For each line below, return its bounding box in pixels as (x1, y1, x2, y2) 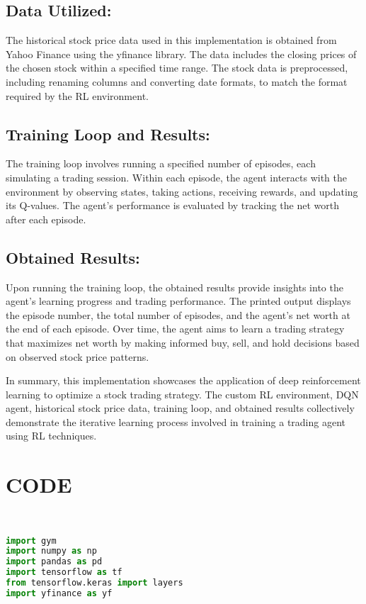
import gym (6, 535, 57, 546)
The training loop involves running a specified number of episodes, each (6, 156, 316, 171)
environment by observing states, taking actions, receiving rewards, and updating (6, 184, 358, 198)
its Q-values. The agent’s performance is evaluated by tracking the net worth (6, 198, 339, 213)
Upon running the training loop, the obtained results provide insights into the (6, 279, 343, 294)
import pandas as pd (6, 557, 103, 567)
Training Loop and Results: (6, 123, 210, 145)
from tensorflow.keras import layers (6, 578, 183, 588)
